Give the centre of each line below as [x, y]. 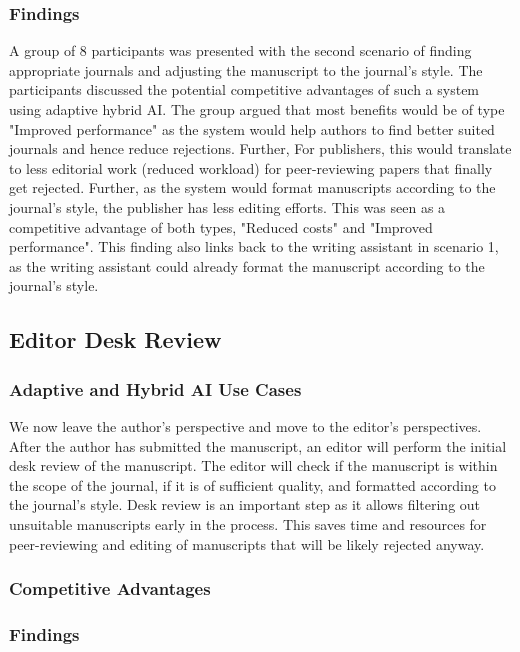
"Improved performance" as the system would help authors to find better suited [252, 128]
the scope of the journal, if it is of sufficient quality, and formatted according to [252, 484]
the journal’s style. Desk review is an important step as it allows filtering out [245, 504]
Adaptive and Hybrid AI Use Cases [155, 388]
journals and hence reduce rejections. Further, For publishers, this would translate [260, 148]
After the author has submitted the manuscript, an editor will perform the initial [258, 445]
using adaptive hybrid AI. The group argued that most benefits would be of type [257, 109]
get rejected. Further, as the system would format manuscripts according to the [252, 187]
